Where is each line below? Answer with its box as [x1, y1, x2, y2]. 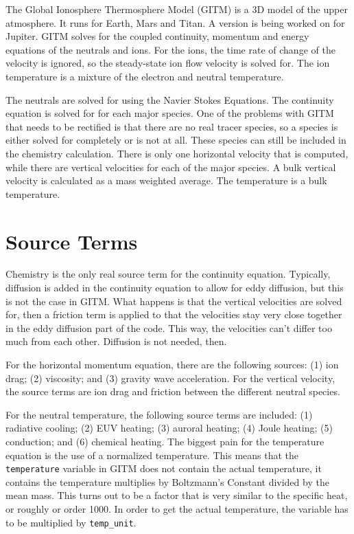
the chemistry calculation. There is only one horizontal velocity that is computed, [5, 146, 349, 160]
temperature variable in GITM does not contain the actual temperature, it [5, 461, 322, 476]
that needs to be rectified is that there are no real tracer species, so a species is [5, 119, 338, 133]
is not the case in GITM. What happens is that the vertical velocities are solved [5, 293, 342, 308]
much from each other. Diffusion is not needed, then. [5, 334, 227, 348]
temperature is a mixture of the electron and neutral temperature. [5, 69, 284, 83]
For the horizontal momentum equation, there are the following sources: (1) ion [5, 357, 339, 371]
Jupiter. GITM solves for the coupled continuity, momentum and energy [5, 29, 309, 43]
